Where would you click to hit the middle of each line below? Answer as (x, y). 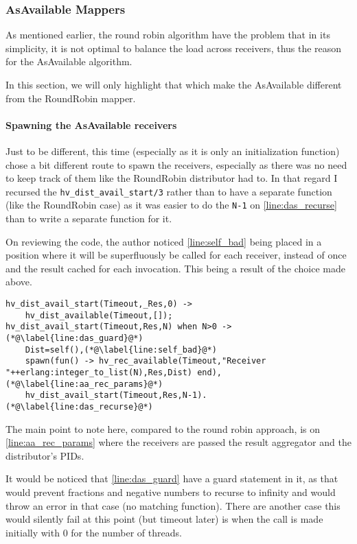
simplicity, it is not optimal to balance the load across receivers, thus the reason (174, 48)
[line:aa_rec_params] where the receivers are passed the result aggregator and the (178, 442)
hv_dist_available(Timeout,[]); (99, 315)
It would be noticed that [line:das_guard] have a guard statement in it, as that (172, 478)
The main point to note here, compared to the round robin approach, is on (163, 428)
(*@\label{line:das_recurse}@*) (79, 406)
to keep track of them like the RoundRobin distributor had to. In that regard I (172, 178)
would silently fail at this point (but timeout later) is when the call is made (164, 519)
